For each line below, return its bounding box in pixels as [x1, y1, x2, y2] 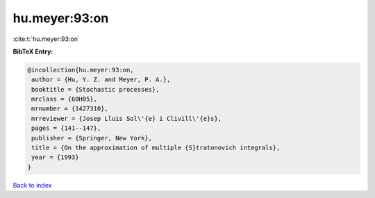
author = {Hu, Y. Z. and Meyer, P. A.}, [31, 76, 171, 83]
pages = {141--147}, [31, 124, 101, 132]
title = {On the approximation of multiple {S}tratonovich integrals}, [31, 144, 281, 152]
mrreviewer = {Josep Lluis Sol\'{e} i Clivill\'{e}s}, [31, 115, 222, 122]
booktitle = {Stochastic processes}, [31, 85, 160, 93]
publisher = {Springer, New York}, [31, 134, 153, 142]
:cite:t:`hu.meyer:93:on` [12, 35, 80, 43]
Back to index [12, 181, 52, 189]
